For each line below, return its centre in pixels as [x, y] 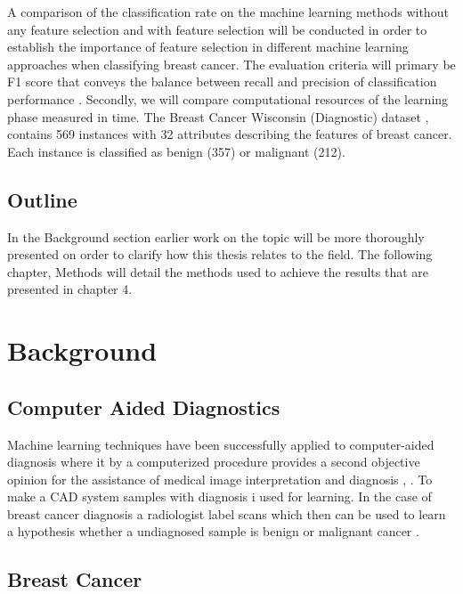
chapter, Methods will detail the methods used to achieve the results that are [218, 271]
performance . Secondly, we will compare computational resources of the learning [228, 98]
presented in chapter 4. [70, 289]
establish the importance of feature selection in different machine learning [208, 47]
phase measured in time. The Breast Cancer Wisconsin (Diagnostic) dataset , [218, 116]
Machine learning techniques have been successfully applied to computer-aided [221, 444]
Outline [42, 199]
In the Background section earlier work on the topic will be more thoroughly [216, 236]
